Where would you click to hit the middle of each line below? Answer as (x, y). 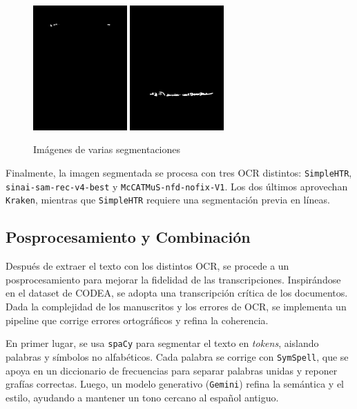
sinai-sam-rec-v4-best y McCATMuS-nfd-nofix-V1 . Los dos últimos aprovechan (177, 186)
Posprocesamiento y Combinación (128, 237)
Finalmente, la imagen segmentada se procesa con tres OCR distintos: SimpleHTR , (179, 173)
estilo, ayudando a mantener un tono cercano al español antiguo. (142, 397)
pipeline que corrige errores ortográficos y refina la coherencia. (137, 320)
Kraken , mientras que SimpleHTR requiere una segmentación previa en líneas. (168, 200)
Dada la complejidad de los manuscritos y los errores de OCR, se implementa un (176, 307)
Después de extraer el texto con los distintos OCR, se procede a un (147, 266)
